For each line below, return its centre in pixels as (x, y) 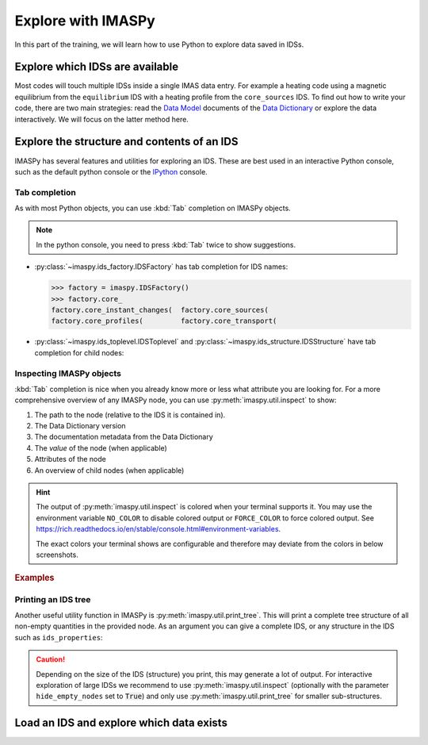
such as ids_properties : (59, 637)
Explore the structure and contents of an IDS (126, 142)
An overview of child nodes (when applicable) (109, 470)
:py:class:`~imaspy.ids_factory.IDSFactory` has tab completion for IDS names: (161, 267)
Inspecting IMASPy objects (68, 373)
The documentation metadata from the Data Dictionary (124, 437)
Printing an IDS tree (53, 599)
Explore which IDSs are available (96, 67)
